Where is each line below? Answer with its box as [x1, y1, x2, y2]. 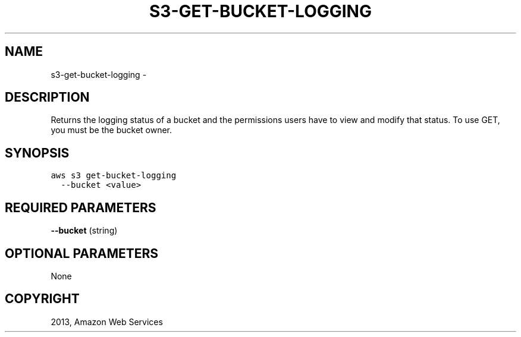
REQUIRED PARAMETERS [5, 200, 156, 215]
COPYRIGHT [5, 291, 80, 307]
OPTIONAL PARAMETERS [5, 245, 159, 261]
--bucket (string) [51, 225, 118, 236]
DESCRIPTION [5, 90, 90, 105]
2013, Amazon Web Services [51, 316, 163, 327]
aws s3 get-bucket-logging [51, 171, 177, 181]
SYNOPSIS [5, 145, 70, 160]
